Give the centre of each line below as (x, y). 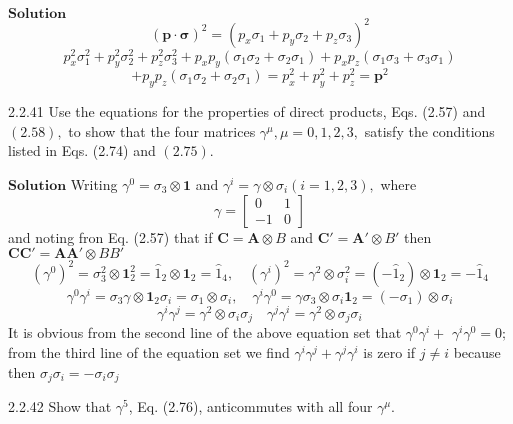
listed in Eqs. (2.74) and (82, 150)
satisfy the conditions (429, 130)
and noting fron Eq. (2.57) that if (110, 236)
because (477, 351)
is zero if (389, 351)
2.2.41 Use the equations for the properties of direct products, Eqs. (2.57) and (247, 111)
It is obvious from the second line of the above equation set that (205, 332)
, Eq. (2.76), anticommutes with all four (250, 405)
